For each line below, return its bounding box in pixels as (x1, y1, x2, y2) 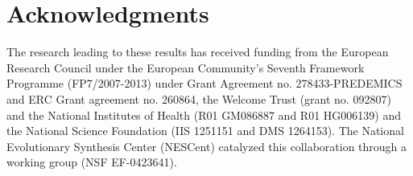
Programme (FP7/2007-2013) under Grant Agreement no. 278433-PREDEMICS (6, 75, 403, 92)
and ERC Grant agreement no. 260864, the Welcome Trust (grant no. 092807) (6, 90, 391, 107)
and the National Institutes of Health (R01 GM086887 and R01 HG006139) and (6, 106, 401, 123)
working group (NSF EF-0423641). (6, 153, 177, 170)
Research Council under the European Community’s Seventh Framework (6, 59, 365, 76)
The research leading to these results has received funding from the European (6, 43, 389, 60)
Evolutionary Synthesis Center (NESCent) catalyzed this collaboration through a (6, 137, 407, 154)
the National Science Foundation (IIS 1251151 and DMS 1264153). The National (6, 122, 404, 139)
